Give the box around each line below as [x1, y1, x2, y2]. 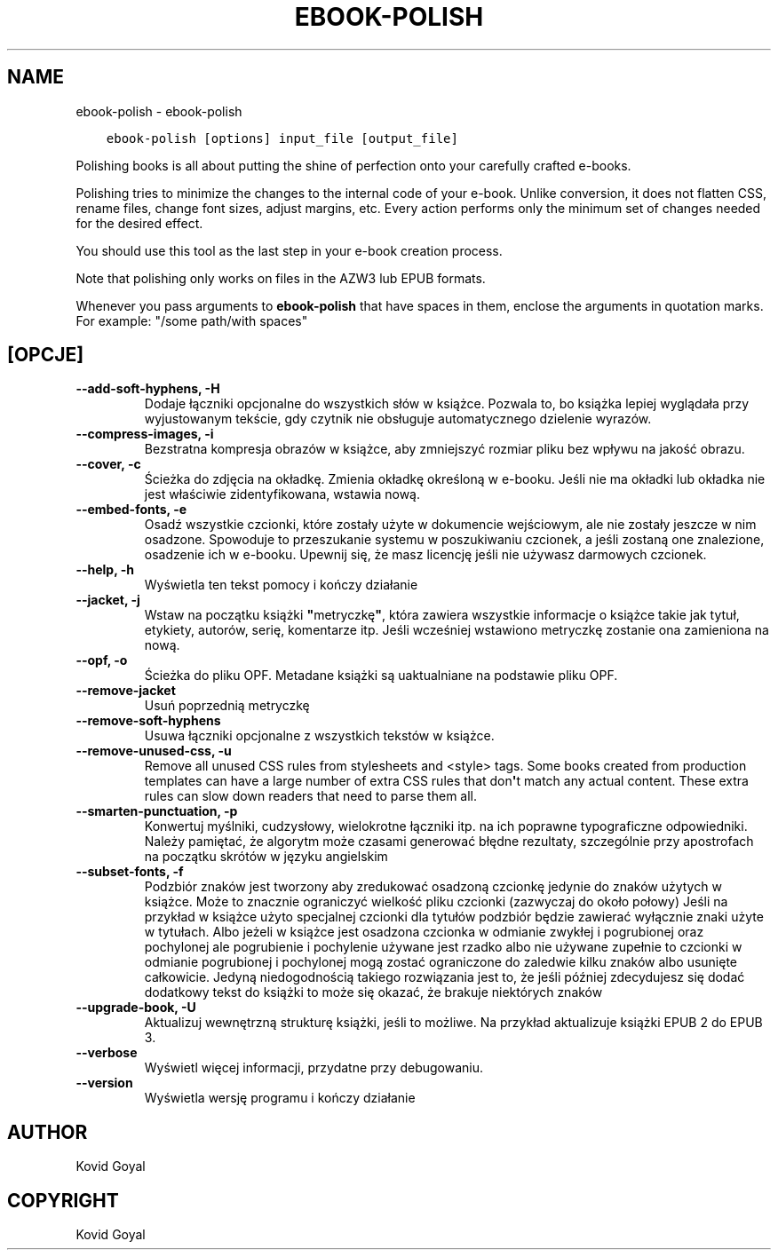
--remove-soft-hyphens [75, 713, 221, 729]
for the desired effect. [75, 215, 203, 231]
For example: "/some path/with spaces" [75, 312, 308, 328]
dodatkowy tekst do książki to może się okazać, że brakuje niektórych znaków [144, 984, 603, 1000]
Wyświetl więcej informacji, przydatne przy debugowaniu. [144, 1060, 483, 1076]
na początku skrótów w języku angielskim [144, 849, 388, 865]
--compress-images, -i [75, 426, 214, 442]
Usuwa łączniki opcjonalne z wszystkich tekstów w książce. [144, 728, 495, 744]
